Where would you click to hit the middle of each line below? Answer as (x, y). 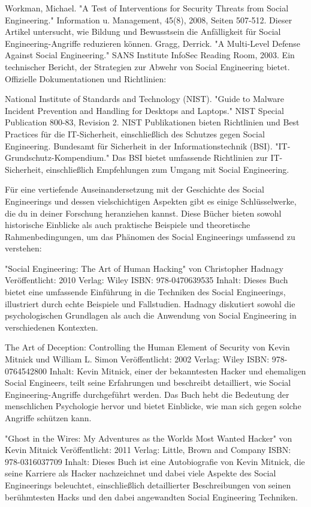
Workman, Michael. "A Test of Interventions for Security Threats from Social (147, 8)
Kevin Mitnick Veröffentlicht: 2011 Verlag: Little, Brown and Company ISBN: (148, 450)
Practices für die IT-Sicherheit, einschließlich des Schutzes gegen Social (135, 133)
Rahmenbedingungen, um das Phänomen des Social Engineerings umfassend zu (150, 236)
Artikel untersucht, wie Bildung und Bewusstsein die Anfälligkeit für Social (143, 31)
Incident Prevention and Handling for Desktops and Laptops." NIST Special (144, 110)
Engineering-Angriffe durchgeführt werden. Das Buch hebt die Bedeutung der (147, 394)
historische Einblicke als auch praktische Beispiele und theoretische (128, 225)
